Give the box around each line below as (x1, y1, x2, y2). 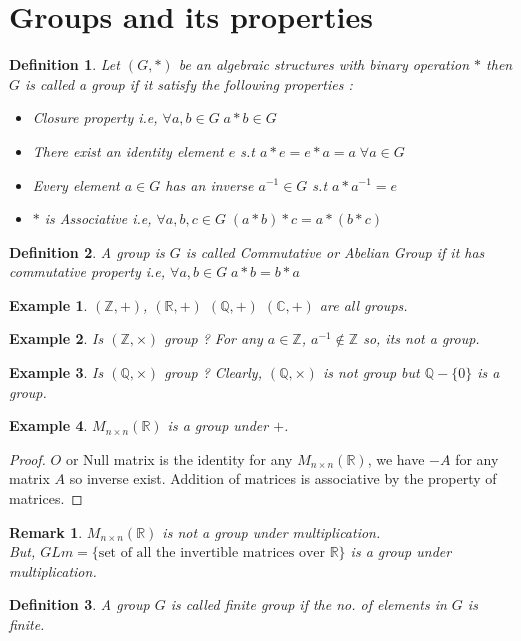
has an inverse (165, 174, 254, 195)
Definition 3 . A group (9, 594, 150, 615)
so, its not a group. (363, 328, 480, 349)
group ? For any (164, 328, 263, 349)
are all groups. (319, 294, 408, 315)
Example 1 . (9, 294, 88, 315)
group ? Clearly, (164, 362, 262, 383)
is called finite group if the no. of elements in (170, 594, 447, 615)
